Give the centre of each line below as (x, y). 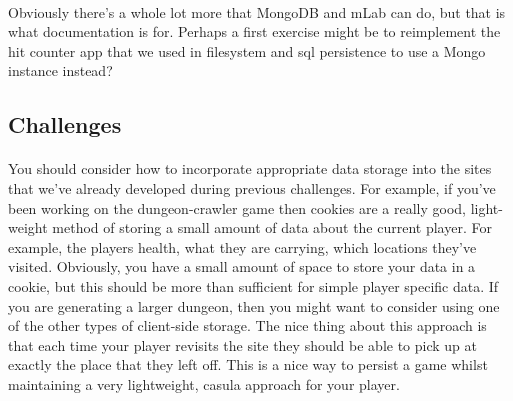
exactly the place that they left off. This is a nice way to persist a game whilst (248, 364)
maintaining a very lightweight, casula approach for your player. (204, 383)
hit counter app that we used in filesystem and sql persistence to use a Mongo (247, 50)
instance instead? (60, 70)
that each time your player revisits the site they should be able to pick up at (243, 344)
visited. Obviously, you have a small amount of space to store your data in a (242, 266)
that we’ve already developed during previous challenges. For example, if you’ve (252, 187)
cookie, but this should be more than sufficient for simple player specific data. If (253, 285)
